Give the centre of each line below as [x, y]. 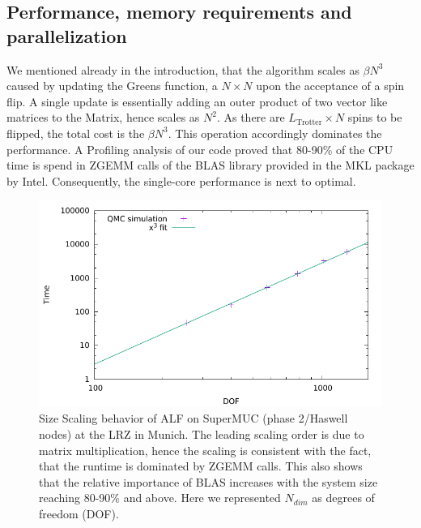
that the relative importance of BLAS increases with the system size [208, 481]
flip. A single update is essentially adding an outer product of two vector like [197, 101]
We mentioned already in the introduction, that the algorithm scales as [183, 69]
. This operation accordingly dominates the [275, 133]
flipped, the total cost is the [76, 133]
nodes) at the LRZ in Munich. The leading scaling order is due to [202, 434]
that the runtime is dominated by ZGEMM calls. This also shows [201, 466]
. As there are [251, 117]
